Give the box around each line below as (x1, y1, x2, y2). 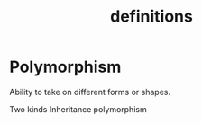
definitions (109, 6, 194, 27)
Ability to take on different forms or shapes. (9, 86, 171, 97)
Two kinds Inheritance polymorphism (9, 103, 147, 114)
